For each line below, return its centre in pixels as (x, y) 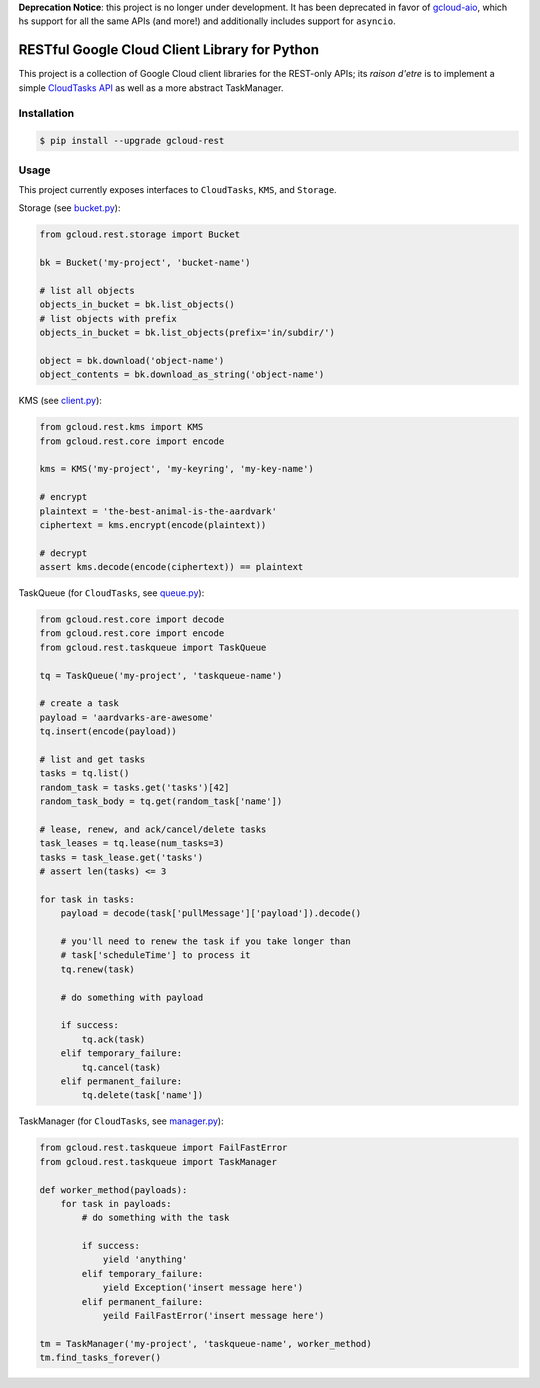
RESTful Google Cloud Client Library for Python (169, 50)
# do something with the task (155, 1218)
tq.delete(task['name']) (142, 1095)
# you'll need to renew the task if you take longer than (205, 941)
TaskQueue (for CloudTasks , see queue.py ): (111, 593)
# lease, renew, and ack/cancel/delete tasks (153, 829)
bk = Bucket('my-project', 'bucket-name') (145, 263)
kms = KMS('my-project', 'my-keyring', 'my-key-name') (176, 469)
